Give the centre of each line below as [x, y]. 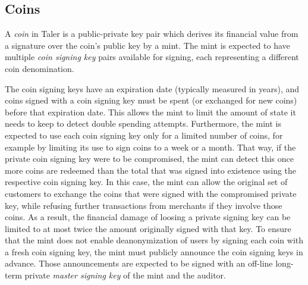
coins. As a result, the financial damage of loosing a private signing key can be [148, 217]
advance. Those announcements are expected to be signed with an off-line [139, 263]
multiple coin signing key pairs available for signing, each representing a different [152, 57]
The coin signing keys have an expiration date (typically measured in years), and [152, 88]
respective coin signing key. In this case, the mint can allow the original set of [146, 182]
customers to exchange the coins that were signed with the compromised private [151, 193]
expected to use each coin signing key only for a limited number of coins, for [144, 135]
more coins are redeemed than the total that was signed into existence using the [151, 170]
